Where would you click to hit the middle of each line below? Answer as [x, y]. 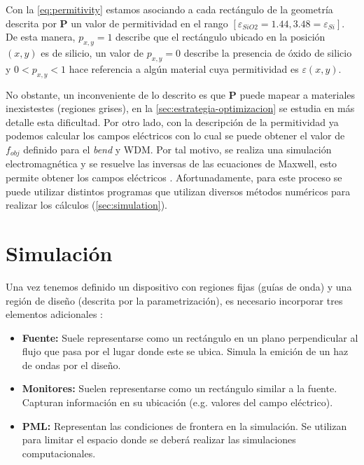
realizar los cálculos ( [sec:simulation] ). [87, 205]
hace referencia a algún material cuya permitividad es [184, 68]
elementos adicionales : [54, 314]
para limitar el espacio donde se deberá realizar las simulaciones [159, 439]
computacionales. [59, 453]
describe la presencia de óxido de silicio [268, 52]
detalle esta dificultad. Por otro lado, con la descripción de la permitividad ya [172, 122]
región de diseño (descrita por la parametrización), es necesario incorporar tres [174, 300]
